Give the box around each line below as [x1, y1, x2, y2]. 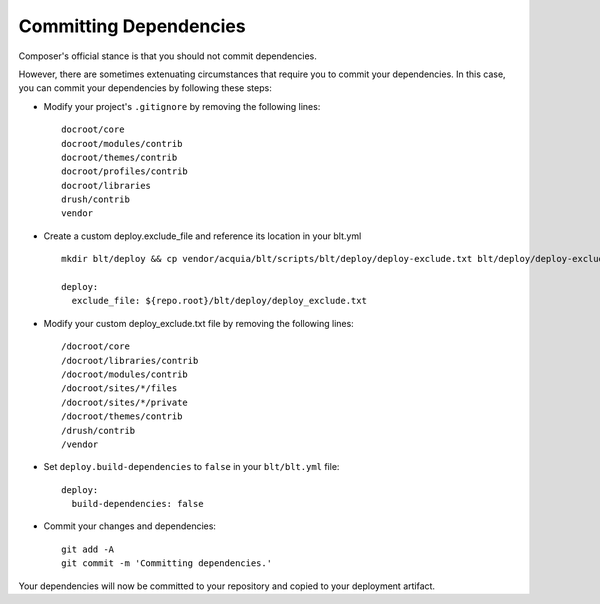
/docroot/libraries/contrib [61, 355, 199, 366]
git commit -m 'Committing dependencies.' [61, 558, 273, 569]
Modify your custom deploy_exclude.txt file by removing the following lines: [43, 317, 354, 329]
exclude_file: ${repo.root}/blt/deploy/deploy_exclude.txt [71, 295, 367, 307]
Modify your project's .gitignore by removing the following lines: [43, 100, 321, 112]
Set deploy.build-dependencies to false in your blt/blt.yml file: [43, 461, 340, 473]
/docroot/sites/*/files [61, 383, 178, 394]
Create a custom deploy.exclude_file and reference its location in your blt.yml [43, 230, 362, 242]
